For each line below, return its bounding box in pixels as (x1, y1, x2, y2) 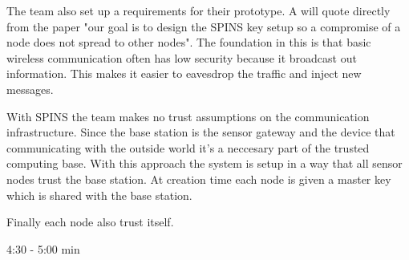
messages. (6, 80, 54, 97)
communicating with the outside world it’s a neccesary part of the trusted (6, 139, 370, 156)
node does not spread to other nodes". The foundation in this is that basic (6, 34, 371, 51)
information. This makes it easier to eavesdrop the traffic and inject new (6, 65, 362, 82)
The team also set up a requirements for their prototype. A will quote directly (6, 2, 391, 18)
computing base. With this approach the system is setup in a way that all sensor (6, 155, 403, 172)
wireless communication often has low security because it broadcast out (6, 49, 357, 66)
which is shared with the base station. (6, 186, 192, 203)
